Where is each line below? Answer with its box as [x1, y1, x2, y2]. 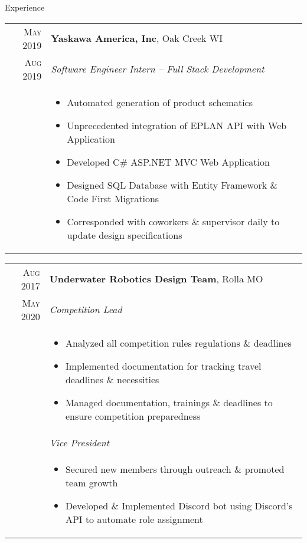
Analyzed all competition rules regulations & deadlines [65, 335, 292, 350]
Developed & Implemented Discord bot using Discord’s [65, 498, 293, 512]
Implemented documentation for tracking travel [65, 358, 262, 373]
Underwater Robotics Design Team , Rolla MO [49, 272, 263, 286]
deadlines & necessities [65, 372, 159, 386]
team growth [65, 475, 118, 489]
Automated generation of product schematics [67, 95, 253, 109]
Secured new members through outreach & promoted [65, 462, 285, 476]
